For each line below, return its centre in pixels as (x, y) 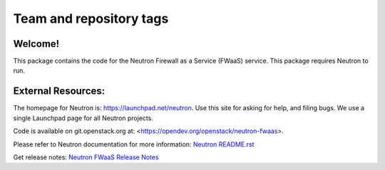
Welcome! (36, 44)
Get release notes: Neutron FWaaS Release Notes (86, 157)
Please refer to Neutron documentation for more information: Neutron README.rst (134, 144)
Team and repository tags (91, 18)
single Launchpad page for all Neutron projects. (83, 118)
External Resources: (59, 91)
